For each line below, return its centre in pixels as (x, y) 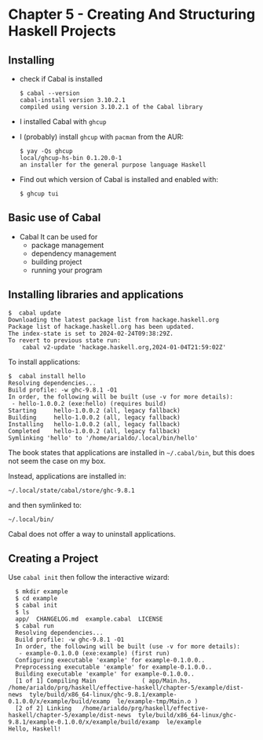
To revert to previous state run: (65, 340)
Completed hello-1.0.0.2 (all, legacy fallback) (94, 431)
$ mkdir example (42, 592)
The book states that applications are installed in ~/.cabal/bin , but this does (131, 452)
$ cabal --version (49, 93)
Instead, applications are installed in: (68, 476)
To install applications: (44, 362)
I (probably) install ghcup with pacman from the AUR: (102, 137)
